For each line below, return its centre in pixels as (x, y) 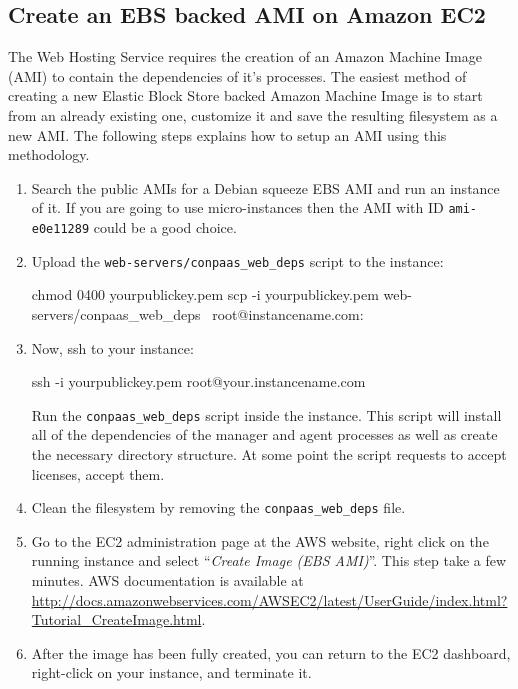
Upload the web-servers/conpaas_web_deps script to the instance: (237, 260)
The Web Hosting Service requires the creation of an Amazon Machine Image (245, 56)
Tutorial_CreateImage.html (116, 619)
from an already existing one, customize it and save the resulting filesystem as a (253, 114)
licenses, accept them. (98, 473)
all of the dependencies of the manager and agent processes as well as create (264, 434)
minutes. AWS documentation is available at (167, 579)
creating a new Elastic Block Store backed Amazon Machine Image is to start (245, 95)
